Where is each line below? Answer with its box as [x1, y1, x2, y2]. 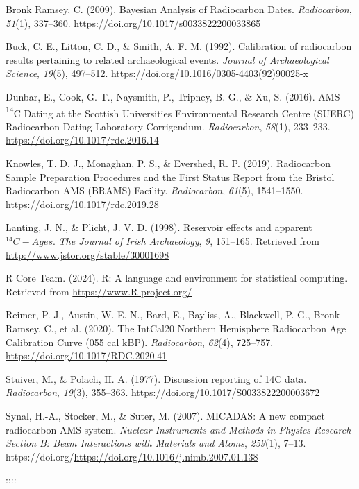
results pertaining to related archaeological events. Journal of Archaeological [6, 52, 329, 67]
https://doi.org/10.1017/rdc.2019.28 [6, 196, 159, 211]
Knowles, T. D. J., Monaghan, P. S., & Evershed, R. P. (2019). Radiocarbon [6, 156, 331, 170]
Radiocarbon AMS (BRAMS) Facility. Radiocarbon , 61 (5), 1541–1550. [6, 183, 303, 198]
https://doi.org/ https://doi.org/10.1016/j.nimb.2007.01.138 [6, 449, 258, 463]
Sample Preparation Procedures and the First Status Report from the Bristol [6, 169, 335, 184]
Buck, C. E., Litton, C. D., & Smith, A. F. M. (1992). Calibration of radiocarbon [6, 39, 352, 53]
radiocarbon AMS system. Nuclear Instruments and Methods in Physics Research [6, 422, 351, 436]
